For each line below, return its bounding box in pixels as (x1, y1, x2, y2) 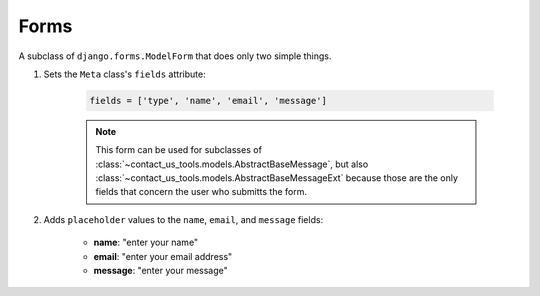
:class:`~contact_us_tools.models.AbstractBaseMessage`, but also (95, 158, 369, 170)
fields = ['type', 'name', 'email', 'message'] (89, 95, 327, 106)
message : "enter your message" (93, 265, 229, 277)
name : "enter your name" (93, 236, 199, 249)
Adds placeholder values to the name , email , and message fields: (43, 213, 324, 225)
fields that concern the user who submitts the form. (95, 186, 308, 198)
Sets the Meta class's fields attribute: (43, 68, 206, 80)
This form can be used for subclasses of (95, 144, 262, 156)
